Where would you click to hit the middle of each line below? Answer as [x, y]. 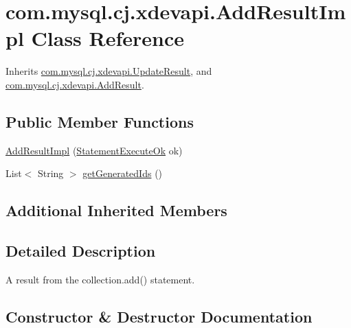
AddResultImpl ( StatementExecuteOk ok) [94, 150]
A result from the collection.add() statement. [100, 279]
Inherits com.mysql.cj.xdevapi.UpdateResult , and [109, 71]
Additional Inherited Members [116, 210]
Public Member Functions [100, 121]
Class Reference [108, 38]
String [50, 173]
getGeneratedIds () [123, 173]
